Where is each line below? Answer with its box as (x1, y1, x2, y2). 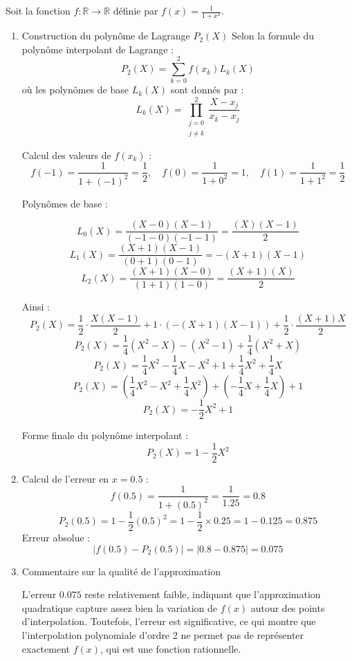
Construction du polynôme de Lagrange (21, 28, 190, 43)
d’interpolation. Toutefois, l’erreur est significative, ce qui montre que (21, 614, 316, 629)
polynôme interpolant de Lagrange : (21, 41, 174, 56)
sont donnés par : (170, 82, 244, 97)
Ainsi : (21, 299, 50, 314)
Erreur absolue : (21, 530, 91, 544)
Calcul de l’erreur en (21, 471, 109, 485)
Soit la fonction (6, 3, 71, 17)
